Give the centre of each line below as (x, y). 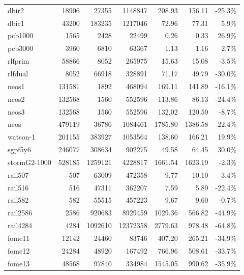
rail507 (18, 174)
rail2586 (20, 213)
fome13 (19, 263)
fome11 (19, 238)
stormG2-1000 (29, 162)
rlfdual (18, 73)
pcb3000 (21, 48)
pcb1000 (21, 35)
